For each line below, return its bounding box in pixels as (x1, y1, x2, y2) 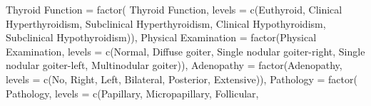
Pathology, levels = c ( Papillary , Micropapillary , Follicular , (6, 85, 259, 100)
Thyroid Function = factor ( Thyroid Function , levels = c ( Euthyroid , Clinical (6, 2, 342, 16)
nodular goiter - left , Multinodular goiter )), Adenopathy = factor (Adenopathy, (6, 58, 342, 73)
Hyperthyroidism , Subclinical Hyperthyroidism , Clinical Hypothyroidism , (6, 16, 326, 31)
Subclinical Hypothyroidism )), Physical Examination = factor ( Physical (6, 30, 317, 45)
